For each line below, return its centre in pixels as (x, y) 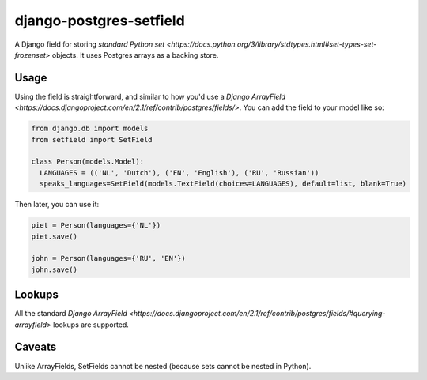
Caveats (36, 347)
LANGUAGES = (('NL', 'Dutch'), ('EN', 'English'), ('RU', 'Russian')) (179, 173)
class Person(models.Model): (88, 162)
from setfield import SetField (92, 139)
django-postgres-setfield (100, 21)
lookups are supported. (91, 325)
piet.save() (55, 236)
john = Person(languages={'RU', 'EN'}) (108, 258)
